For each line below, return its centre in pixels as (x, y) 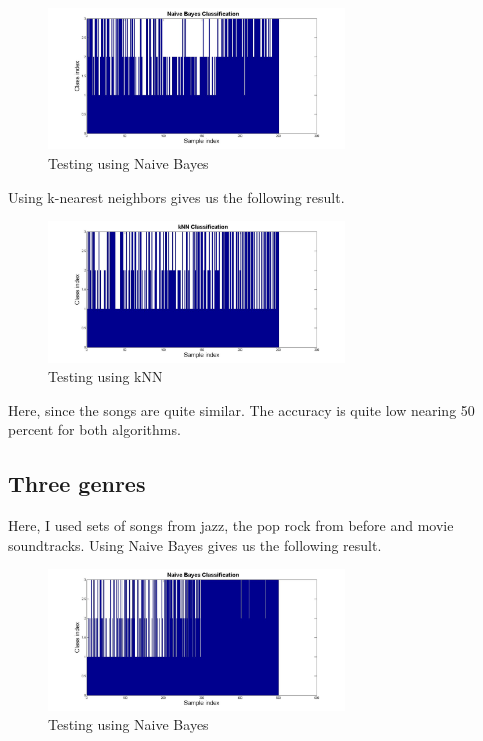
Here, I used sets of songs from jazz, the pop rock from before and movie (231, 525)
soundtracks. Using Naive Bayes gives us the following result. (195, 544)
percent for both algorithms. (94, 429)
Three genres (77, 483)
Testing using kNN (105, 376)
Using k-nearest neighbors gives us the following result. (176, 196)
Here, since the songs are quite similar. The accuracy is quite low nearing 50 (241, 409)
